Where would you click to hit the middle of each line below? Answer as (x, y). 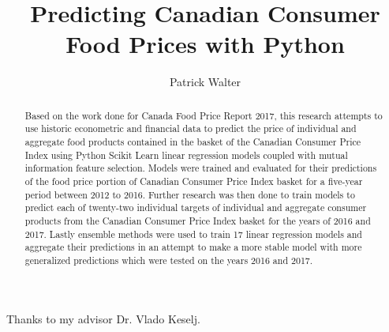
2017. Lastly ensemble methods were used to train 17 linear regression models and (193, 234)
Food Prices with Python (205, 44)
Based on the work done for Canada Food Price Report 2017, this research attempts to (204, 115)
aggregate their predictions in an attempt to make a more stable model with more (193, 247)
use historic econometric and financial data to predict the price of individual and (191, 128)
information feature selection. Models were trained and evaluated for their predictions (201, 168)
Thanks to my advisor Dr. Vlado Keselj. (103, 318)
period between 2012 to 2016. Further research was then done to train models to (190, 194)
